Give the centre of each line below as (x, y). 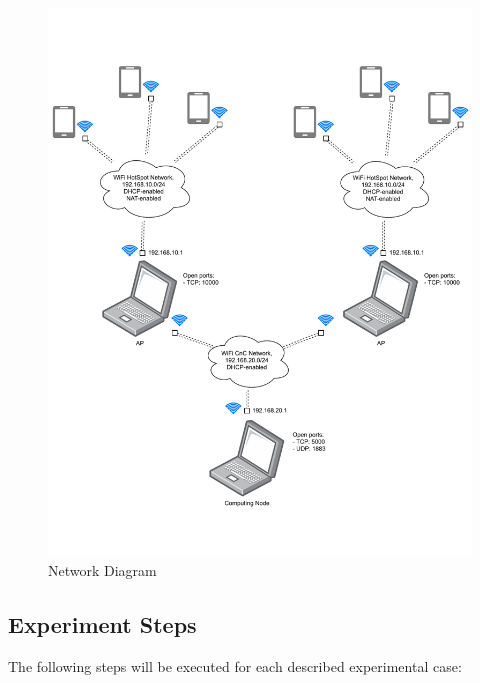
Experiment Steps (102, 624)
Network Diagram (102, 570)
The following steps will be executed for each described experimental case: (235, 666)
